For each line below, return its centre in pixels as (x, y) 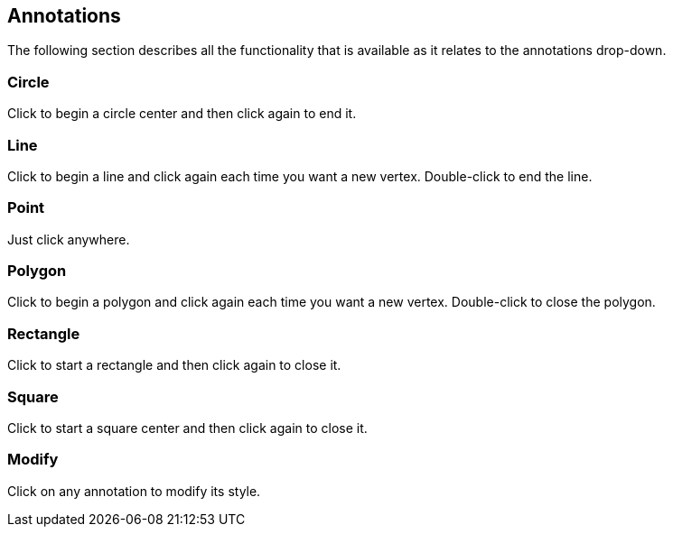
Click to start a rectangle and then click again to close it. (174, 365)
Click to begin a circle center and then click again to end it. (182, 114)
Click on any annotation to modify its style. (134, 491)
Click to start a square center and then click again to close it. (187, 428)
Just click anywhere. (69, 239)
